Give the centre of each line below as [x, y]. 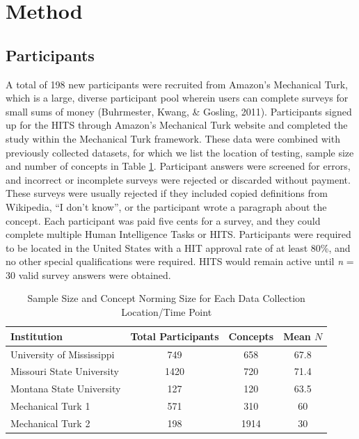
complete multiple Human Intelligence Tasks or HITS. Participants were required [178, 234]
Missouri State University [65, 371]
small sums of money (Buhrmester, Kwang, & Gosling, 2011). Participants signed [179, 111]
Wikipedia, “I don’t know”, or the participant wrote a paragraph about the [166, 206]
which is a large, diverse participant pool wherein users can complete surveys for [177, 98]
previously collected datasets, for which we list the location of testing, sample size [180, 152]
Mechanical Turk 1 [50, 406]
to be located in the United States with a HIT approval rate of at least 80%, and [178, 247]
